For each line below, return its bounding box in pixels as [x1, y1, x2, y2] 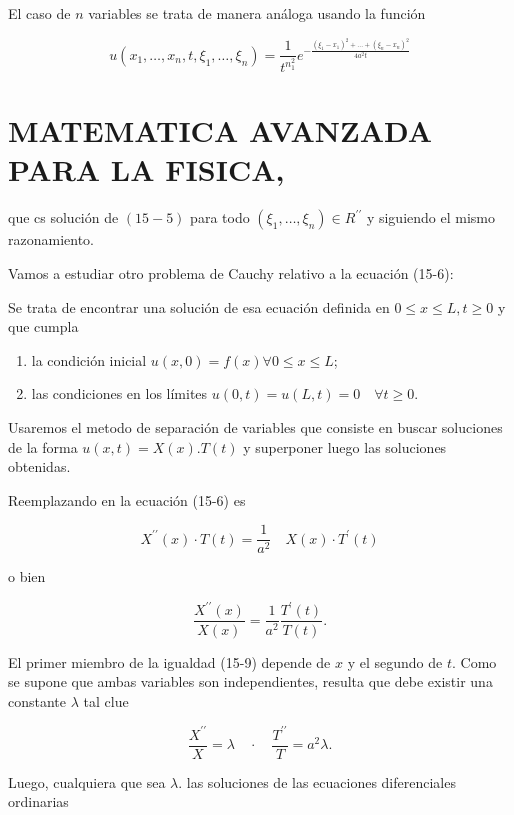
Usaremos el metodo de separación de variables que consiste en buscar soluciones [8, 416, 503, 437]
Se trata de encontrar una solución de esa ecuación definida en [8, 296, 390, 317]
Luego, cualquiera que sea [8, 771, 166, 792]
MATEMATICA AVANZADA [8, 110, 433, 151]
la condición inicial [31, 349, 147, 370]
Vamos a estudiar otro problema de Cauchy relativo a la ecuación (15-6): [8, 262, 454, 283]
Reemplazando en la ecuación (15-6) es [8, 489, 246, 510]
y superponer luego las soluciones [243, 436, 447, 457]
